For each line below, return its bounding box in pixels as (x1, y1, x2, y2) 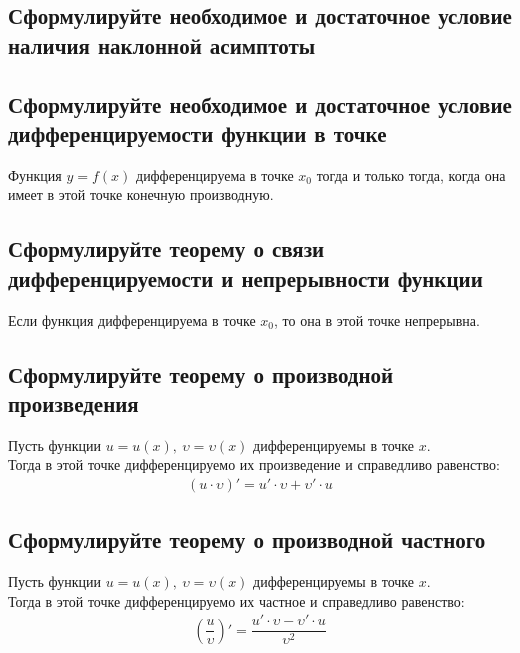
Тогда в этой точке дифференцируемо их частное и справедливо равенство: (8, 590, 465, 611)
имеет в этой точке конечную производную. (8, 184, 274, 205)
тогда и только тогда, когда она (316, 164, 506, 185)
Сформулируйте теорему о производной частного (8, 524, 486, 555)
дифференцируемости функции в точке (8, 117, 387, 148)
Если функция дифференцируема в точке (8, 309, 256, 330)
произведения (8, 387, 139, 418)
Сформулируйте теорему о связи (8, 233, 325, 264)
